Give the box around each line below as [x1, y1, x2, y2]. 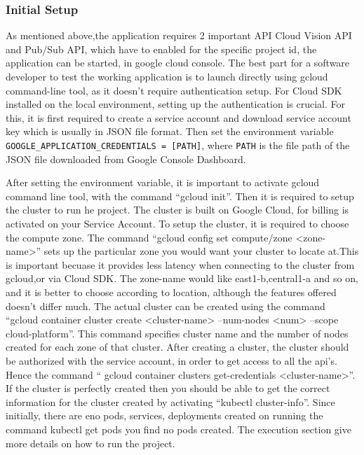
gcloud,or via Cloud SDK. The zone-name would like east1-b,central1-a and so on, [6, 271, 358, 286]
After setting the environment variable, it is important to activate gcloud [6, 175, 320, 190]
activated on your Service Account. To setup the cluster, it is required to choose [6, 216, 349, 230]
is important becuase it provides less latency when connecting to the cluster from [6, 257, 355, 272]
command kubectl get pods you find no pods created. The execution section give [6, 421, 351, 436]
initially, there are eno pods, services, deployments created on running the [6, 408, 323, 423]
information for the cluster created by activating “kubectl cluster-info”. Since [6, 394, 335, 409]
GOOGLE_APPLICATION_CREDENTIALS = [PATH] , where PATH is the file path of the [6, 137, 350, 152]
